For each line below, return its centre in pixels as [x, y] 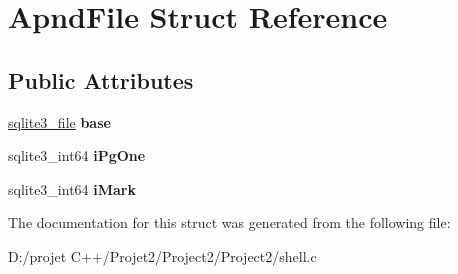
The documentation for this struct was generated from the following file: [229, 222]
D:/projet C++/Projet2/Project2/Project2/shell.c [162, 255]
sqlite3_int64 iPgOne [77, 155]
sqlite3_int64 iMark [72, 188]
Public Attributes [101, 79]
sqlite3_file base [59, 121]
